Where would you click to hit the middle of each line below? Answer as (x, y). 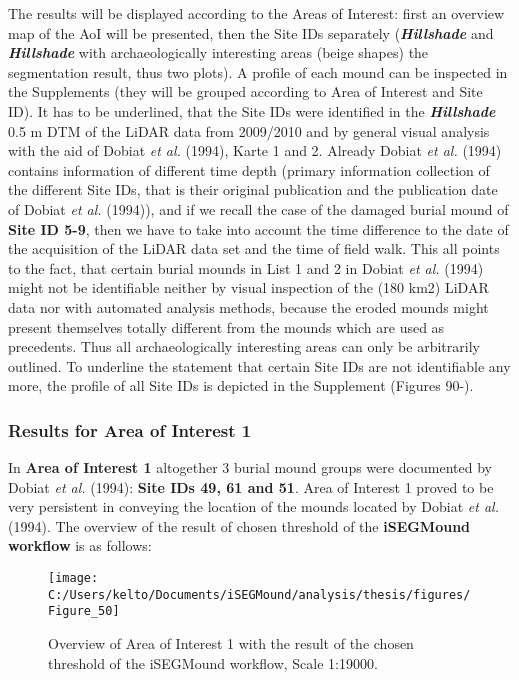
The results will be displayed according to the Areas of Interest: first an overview (256, 13)
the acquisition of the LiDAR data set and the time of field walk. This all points (254, 248)
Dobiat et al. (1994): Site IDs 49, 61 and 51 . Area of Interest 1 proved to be (251, 486)
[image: (73, 578)
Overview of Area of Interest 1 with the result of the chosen (231, 643)
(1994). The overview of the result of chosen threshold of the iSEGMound (239, 525)
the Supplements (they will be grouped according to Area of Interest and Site (245, 91)
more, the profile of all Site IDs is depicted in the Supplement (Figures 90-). (241, 385)
